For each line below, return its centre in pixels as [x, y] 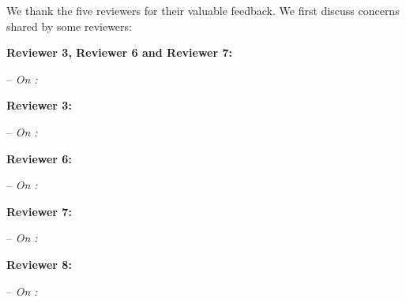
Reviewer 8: [39, 264]
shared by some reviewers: [69, 26]
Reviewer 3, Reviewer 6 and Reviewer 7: [119, 52]
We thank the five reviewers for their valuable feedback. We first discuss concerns [203, 10]
